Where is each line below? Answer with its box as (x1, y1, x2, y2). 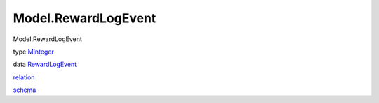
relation (13, 73, 35, 81)
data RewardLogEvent (13, 60, 77, 69)
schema (13, 86, 36, 94)
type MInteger (13, 47, 54, 56)
